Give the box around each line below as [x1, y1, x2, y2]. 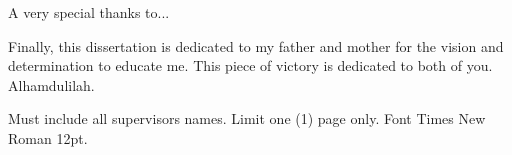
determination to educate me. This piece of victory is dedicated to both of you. [8, 55, 493, 76]
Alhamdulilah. [8, 74, 95, 95]
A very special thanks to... [8, 2, 170, 22]
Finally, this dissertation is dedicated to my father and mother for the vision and [8, 35, 504, 56]
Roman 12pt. [8, 127, 88, 148]
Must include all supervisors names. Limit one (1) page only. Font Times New [8, 108, 486, 129]
